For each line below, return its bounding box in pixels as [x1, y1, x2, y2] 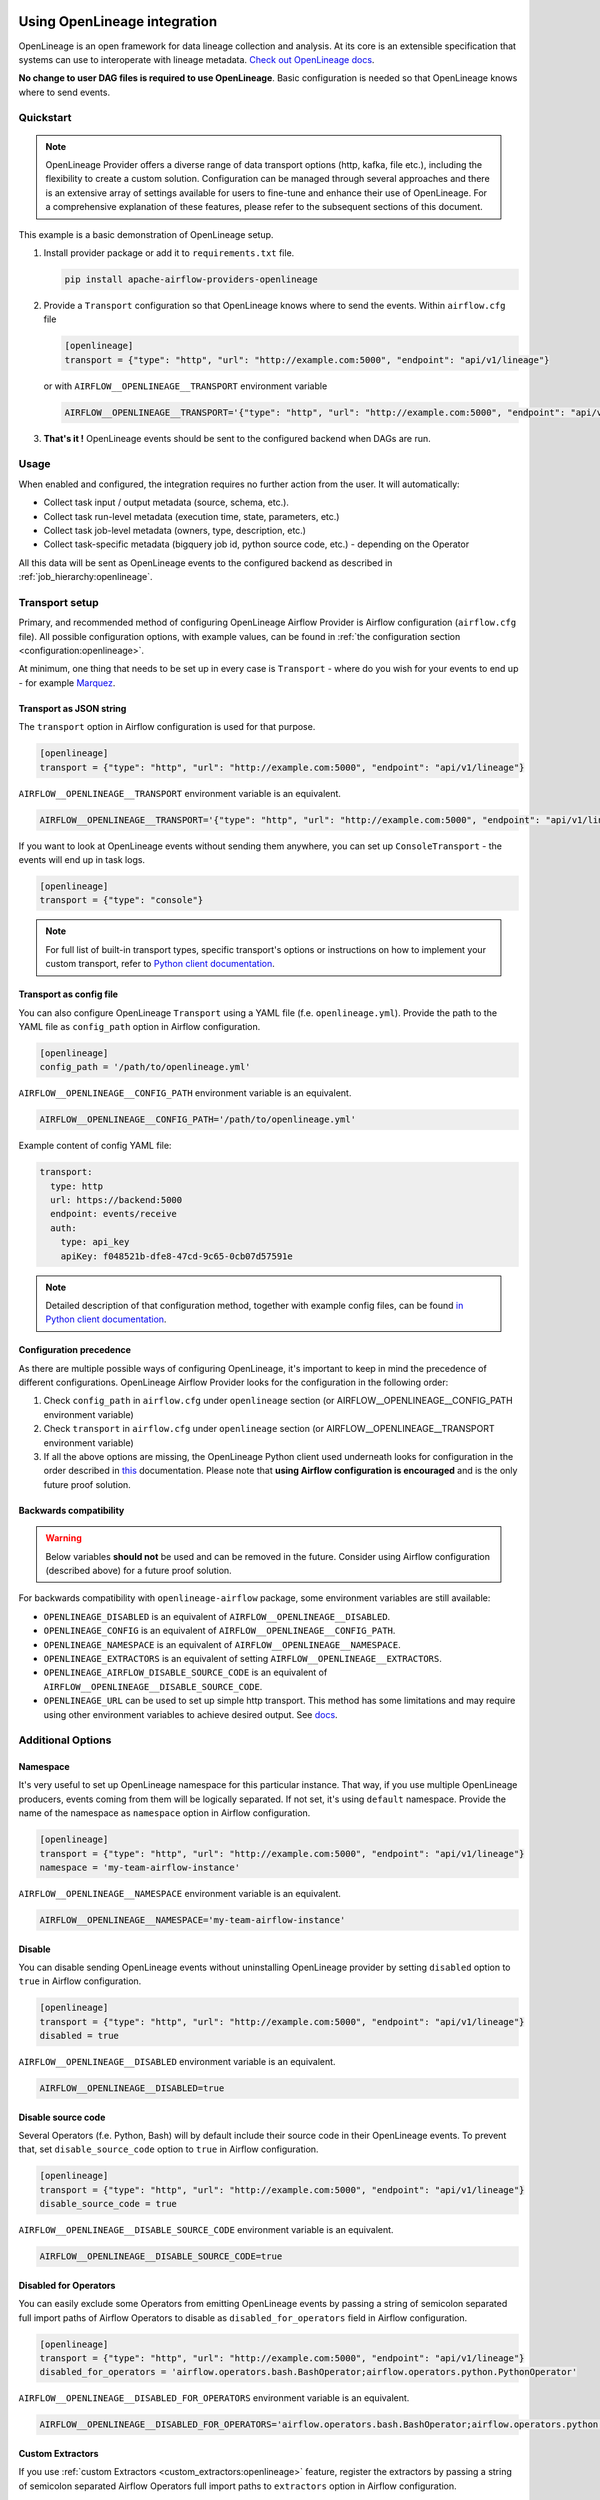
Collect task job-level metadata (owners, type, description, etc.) [43, 524, 307, 536]
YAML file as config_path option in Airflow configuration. [18, 1020, 261, 1032]
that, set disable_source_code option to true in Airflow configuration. [18, 2143, 319, 2155]
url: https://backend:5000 [50, 1194, 183, 1205]
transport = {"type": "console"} [39, 895, 204, 906]
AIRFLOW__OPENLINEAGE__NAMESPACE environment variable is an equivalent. [18, 1888, 342, 1899]
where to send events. [18, 86, 110, 98]
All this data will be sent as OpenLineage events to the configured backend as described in [18, 556, 393, 569]
